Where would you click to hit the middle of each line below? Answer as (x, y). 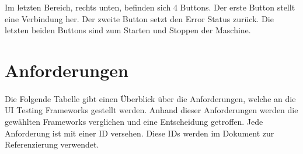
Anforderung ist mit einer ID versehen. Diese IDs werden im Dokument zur (140, 133)
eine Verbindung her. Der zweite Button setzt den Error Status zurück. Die (139, 18)
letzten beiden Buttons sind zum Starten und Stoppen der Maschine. (128, 30)
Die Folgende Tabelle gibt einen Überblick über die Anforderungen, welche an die (150, 98)
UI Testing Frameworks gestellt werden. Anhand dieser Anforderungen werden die (151, 110)
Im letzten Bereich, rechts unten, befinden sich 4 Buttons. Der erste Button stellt (150, 7)
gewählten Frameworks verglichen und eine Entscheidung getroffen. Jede (134, 121)
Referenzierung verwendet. (52, 144)
